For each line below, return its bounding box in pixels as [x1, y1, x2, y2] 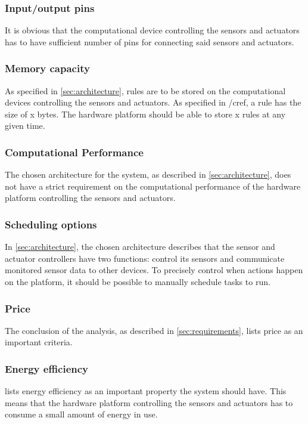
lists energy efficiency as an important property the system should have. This [5, 385, 287, 397]
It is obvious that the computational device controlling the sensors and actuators [5, 24, 300, 36]
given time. [5, 119, 45, 132]
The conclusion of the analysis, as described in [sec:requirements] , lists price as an [5, 324, 303, 336]
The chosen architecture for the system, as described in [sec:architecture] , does [5, 168, 291, 181]
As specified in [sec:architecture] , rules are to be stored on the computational [5, 84, 286, 97]
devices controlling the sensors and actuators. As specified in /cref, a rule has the [5, 96, 301, 109]
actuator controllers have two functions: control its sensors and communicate [5, 252, 285, 264]
